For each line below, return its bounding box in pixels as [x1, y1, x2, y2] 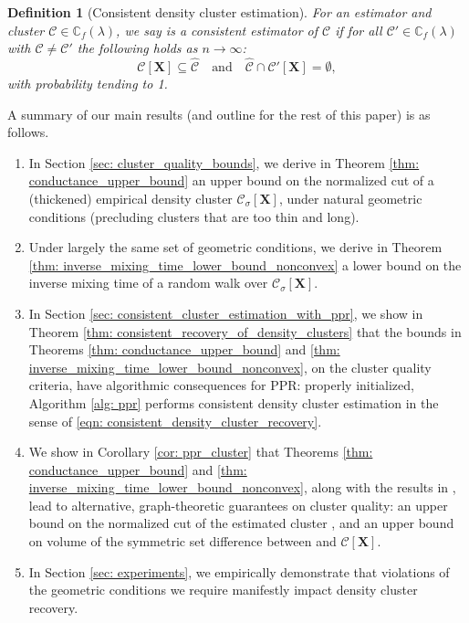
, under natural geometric [278, 188, 422, 207]
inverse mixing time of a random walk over [28, 273, 268, 292]
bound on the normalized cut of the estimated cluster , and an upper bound [28, 513, 454, 533]
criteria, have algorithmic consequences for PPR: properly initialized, [28, 375, 414, 395]
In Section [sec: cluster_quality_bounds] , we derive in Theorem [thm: [28, 153, 420, 172]
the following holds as [77, 38, 198, 58]
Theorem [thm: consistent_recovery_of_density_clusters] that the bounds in [28, 322, 462, 341]
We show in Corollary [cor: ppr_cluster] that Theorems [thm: [28, 442, 373, 461]
